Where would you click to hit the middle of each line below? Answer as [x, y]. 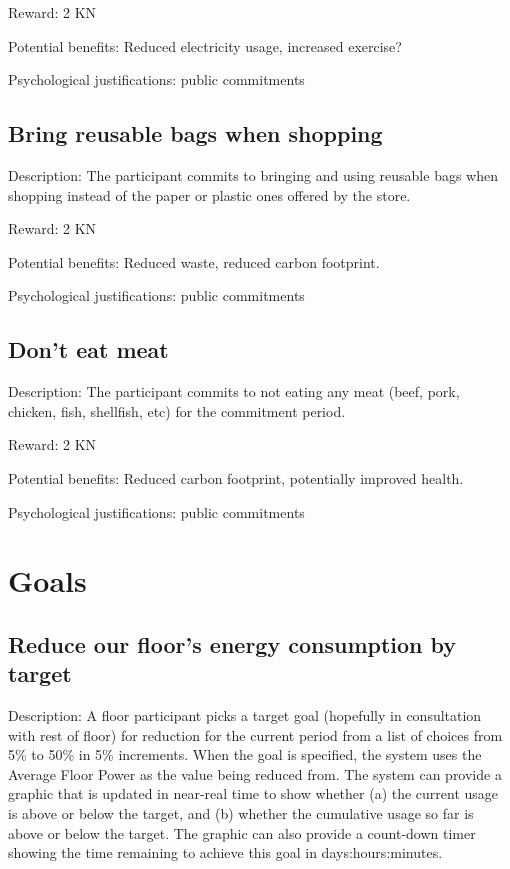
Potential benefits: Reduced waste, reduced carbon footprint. [194, 261]
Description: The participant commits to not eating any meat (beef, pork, [234, 391]
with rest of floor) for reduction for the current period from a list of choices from [255, 734]
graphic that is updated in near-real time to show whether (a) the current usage [253, 793]
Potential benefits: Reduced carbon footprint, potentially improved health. [236, 477]
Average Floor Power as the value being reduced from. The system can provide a [255, 773]
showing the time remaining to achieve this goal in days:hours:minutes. [225, 852]
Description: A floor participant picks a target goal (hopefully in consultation [245, 715]
